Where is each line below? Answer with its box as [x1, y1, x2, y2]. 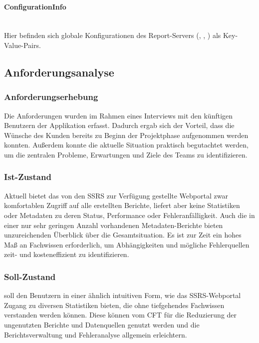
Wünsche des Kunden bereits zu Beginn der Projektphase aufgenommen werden [4, 129, 249, 140]
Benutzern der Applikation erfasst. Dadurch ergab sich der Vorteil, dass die [4, 120, 235, 130]
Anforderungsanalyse [4, 64, 114, 79]
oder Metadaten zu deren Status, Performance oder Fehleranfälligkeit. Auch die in [4, 209, 255, 220]
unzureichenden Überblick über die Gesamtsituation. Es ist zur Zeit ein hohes [4, 229, 242, 240]
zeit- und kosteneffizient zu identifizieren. [4, 249, 129, 259]
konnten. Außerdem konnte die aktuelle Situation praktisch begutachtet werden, [4, 139, 249, 150]
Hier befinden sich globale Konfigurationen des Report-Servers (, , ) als [4, 30, 221, 40]
